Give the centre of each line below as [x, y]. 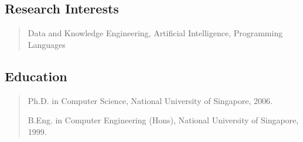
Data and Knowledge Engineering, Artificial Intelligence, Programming [155, 33]
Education [36, 76]
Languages [47, 44]
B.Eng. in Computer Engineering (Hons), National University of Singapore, [163, 120]
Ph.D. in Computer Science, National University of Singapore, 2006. [150, 100]
